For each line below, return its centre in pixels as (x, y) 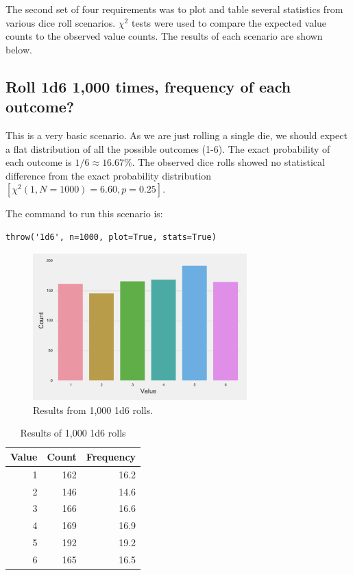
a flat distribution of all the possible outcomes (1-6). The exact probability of (168, 148)
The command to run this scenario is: (84, 213)
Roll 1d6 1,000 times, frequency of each (148, 86)
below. (19, 49)
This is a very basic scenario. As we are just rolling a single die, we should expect (176, 135)
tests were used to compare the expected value (229, 22)
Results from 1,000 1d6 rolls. (93, 409)
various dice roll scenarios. (61, 22)
